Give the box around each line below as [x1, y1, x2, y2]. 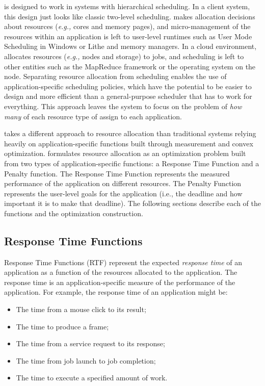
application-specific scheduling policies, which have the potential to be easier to [4, 81, 252, 91]
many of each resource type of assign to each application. [4, 111, 182, 121]
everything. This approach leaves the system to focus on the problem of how [4, 100, 242, 111]
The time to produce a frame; [16, 321, 109, 331]
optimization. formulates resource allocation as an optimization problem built [4, 148, 246, 159]
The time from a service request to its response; [16, 338, 165, 349]
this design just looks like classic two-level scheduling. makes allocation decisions [4, 11, 255, 21]
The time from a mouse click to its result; [16, 304, 146, 315]
